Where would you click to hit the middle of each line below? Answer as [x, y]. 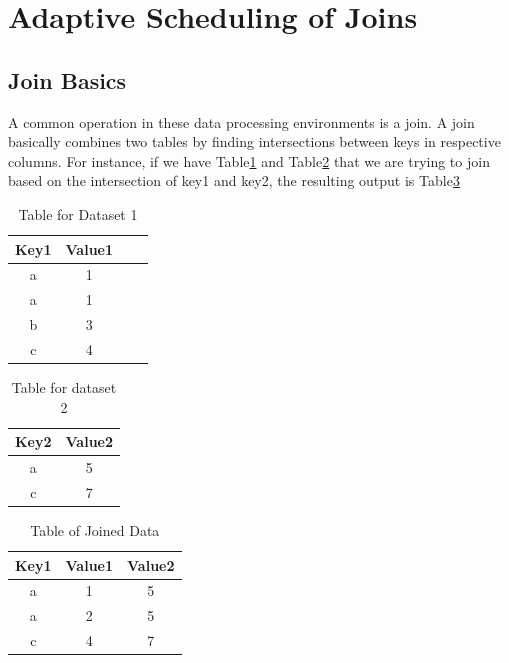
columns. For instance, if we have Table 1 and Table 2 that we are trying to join [249, 160]
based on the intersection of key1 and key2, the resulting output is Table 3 [234, 180]
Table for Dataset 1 [78, 213]
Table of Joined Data [95, 529]
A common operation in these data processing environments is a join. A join [241, 121]
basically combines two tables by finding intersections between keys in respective [254, 141]
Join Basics [67, 79]
